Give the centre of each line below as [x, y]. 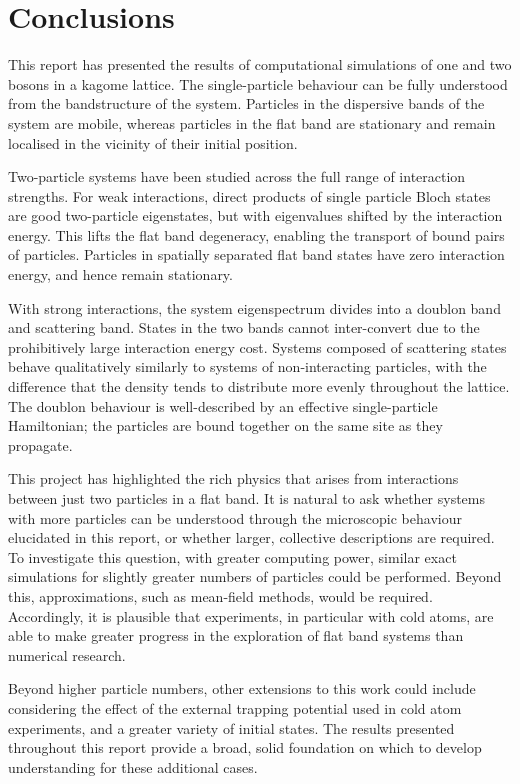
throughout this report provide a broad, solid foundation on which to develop [245, 747]
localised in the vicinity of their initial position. [153, 142]
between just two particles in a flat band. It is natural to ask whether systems [247, 498]
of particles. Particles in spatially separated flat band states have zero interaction [256, 254]
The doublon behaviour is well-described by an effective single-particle [223, 405]
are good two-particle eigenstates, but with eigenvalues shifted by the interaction [255, 215]
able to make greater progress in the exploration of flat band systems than [236, 635]
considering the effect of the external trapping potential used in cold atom [235, 707]
